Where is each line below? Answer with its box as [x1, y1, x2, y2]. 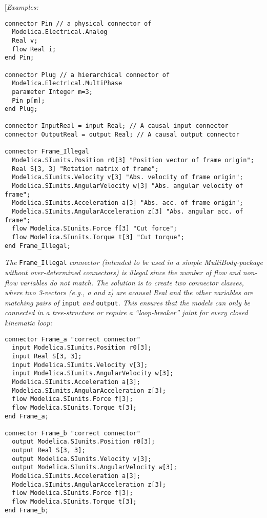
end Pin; [5, 54, 34, 62]
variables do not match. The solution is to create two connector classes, [19, 277, 244, 287]
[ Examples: [5, 2, 38, 12]
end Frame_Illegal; [5, 242, 71, 250]
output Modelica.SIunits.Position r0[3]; [12, 438, 155, 446]
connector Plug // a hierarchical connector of [5, 71, 170, 79]
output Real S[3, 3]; [12, 447, 86, 454]
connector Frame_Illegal [5, 148, 89, 156]
